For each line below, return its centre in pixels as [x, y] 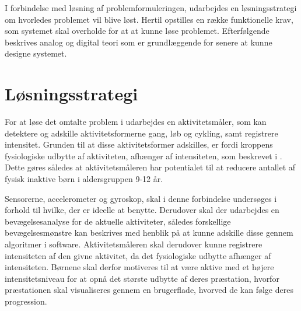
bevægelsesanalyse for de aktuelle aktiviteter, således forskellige [118, 221]
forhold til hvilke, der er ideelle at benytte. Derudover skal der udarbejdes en [142, 210]
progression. [26, 301]
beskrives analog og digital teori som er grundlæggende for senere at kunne [139, 42]
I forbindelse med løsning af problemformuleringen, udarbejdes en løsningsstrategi [151, 8]
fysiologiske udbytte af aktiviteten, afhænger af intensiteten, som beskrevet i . [143, 155]
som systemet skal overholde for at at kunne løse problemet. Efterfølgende [137, 31]
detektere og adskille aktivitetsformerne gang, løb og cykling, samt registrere [141, 133]
